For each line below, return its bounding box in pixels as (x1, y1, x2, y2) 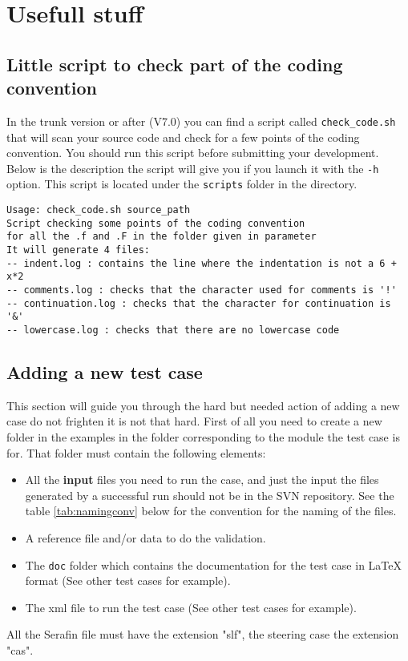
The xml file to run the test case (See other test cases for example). (25, 599, 357, 615)
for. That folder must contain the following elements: (6, 444, 266, 461)
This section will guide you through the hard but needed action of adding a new (6, 397, 400, 413)
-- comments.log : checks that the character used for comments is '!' (6, 284, 397, 296)
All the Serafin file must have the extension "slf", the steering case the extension (6, 626, 399, 643)
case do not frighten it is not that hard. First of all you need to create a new (6, 413, 382, 429)
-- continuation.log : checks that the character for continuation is (6, 297, 391, 309)
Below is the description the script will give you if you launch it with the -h (6, 159, 379, 176)
